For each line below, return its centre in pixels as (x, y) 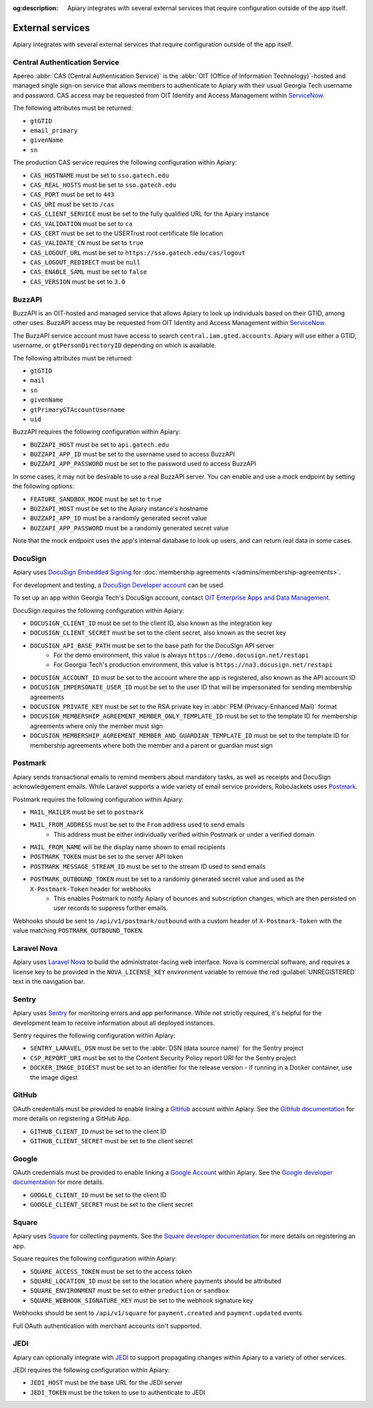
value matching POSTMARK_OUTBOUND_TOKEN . (78, 931)
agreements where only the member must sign (96, 725)
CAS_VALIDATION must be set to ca (81, 223)
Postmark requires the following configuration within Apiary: (98, 799)
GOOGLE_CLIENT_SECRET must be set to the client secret (112, 1205)
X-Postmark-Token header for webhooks (90, 889)
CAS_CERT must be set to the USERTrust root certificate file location (127, 233)
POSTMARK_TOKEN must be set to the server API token (106, 857)
